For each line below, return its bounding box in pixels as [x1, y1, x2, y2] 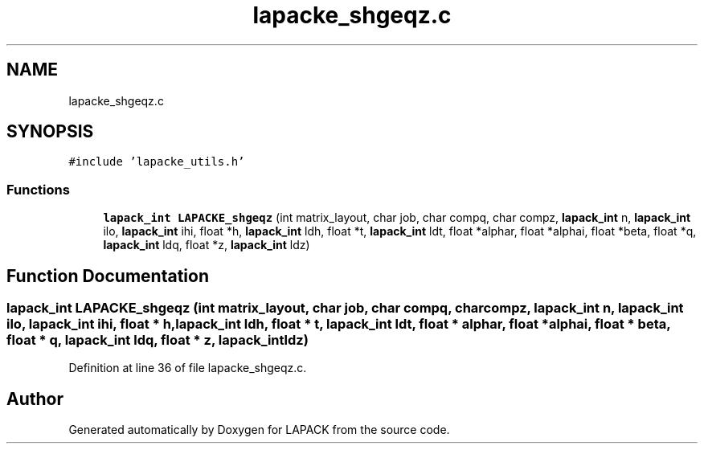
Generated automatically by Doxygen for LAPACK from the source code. [68, 423, 450, 437]
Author [6, 388, 63, 409]
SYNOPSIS [6, 121, 94, 142]
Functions [6, 181, 70, 198]
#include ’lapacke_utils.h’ [68, 155, 245, 169]
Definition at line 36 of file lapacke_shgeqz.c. [68, 361, 307, 375]
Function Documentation [6, 265, 209, 286]
